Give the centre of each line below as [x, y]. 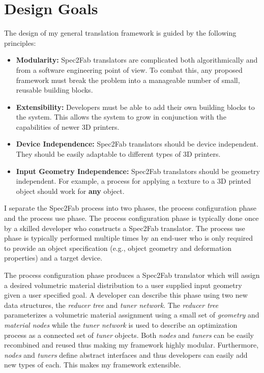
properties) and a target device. [53, 258]
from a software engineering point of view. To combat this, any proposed [129, 69]
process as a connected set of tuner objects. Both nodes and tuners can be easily [129, 335]
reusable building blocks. [54, 90]
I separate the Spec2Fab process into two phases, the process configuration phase [130, 208]
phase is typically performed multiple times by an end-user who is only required [129, 238]
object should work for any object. [70, 191]
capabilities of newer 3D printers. [68, 126]
